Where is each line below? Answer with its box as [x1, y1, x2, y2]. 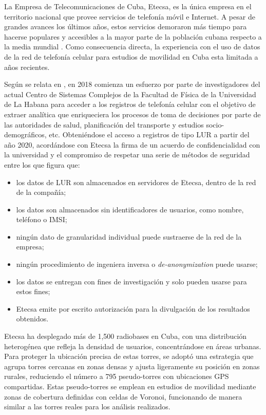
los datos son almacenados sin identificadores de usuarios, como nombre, [16, 204, 244, 214]
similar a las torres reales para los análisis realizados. [4, 401, 170, 412]
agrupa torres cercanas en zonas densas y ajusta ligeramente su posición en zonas [4, 360, 260, 371]
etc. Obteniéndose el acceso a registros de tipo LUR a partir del [49, 129, 250, 140]
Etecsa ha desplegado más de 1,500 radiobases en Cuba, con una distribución [4, 331, 247, 341]
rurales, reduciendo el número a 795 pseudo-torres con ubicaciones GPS [4, 371, 229, 382]
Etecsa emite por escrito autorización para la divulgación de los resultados [16, 303, 250, 314]
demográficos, [4, 129, 47, 140]
